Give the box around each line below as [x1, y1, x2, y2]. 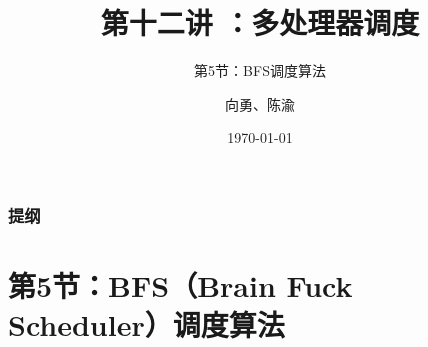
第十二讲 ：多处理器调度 [100, 2, 420, 43]
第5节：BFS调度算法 [194, 60, 326, 81]
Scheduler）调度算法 [8, 304, 285, 345]
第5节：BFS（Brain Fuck [8, 265, 353, 306]
